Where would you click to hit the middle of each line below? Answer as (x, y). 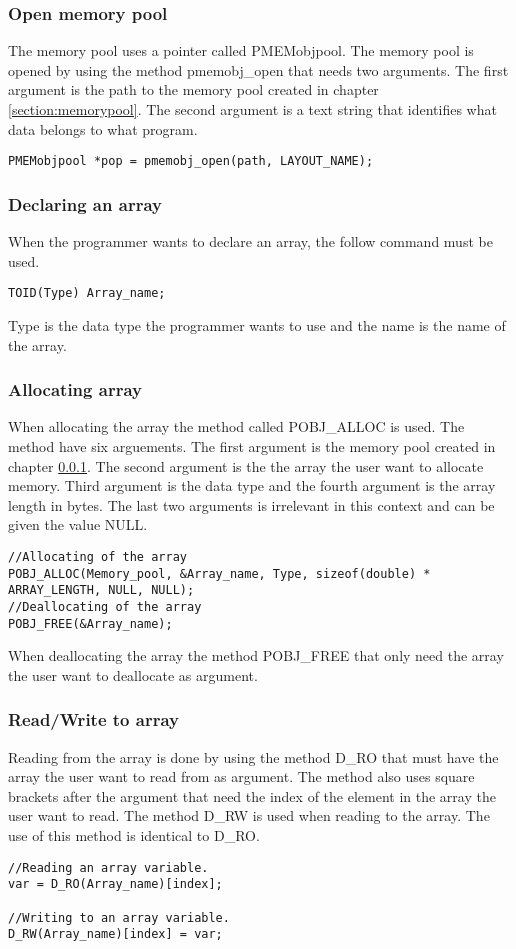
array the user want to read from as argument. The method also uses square (241, 776)
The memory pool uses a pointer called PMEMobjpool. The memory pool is (241, 50)
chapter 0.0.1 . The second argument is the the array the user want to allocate (246, 465)
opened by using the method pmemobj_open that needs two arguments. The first (258, 69)
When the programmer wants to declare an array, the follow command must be (250, 241)
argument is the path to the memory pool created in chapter (193, 89)
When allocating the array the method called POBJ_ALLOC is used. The (236, 426)
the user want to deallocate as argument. (133, 674)
